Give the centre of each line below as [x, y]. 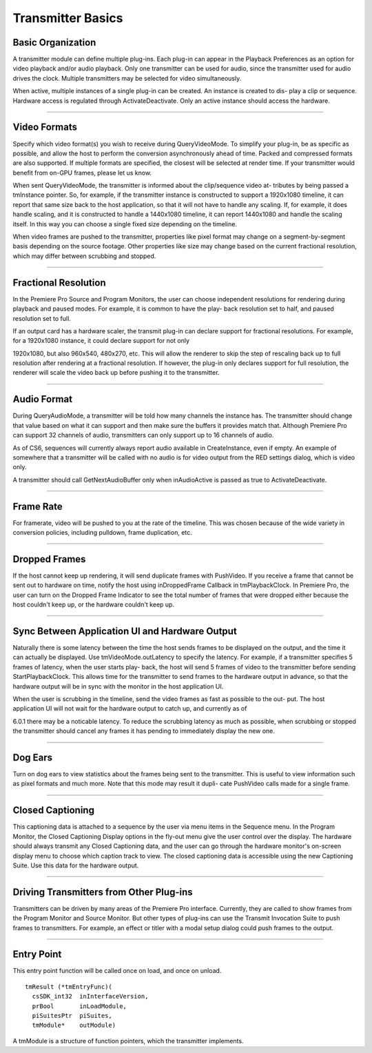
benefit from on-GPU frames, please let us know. [82, 173]
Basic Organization [54, 42]
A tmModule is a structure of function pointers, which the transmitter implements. [128, 1041]
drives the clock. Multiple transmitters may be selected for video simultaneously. [127, 78]
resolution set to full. [42, 318]
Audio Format [42, 399]
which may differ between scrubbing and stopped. [84, 256]
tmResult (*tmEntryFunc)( [69, 986]
